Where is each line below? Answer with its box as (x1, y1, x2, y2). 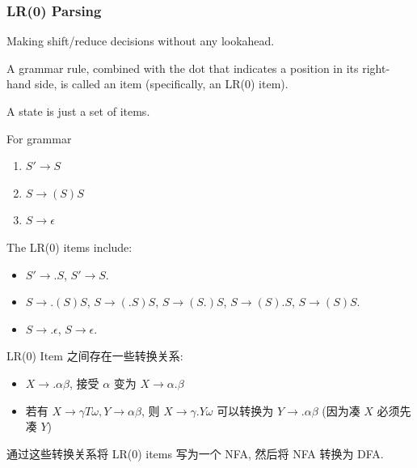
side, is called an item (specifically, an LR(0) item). (35, 75, 289, 92)
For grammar (6, 130, 72, 147)
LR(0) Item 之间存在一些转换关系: (6, 347, 183, 364)
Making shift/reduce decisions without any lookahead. (6, 32, 275, 49)
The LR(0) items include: (6, 238, 133, 255)
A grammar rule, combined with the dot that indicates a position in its (6, 59, 359, 76)
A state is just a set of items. (6, 103, 150, 119)
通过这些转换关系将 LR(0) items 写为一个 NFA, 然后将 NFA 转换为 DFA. (6, 445, 384, 462)
